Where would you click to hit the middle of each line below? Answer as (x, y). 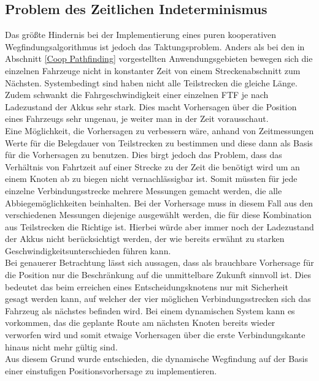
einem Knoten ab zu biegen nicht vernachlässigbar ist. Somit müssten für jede (151, 179)
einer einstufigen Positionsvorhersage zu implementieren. (111, 370)
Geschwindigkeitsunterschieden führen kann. (88, 250)
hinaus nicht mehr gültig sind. (61, 346)
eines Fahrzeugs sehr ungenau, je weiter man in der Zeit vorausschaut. (137, 119)
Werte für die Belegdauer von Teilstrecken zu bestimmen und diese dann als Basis (159, 142)
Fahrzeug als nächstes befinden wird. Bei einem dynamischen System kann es (150, 310)
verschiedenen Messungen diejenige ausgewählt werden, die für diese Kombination (158, 215)
